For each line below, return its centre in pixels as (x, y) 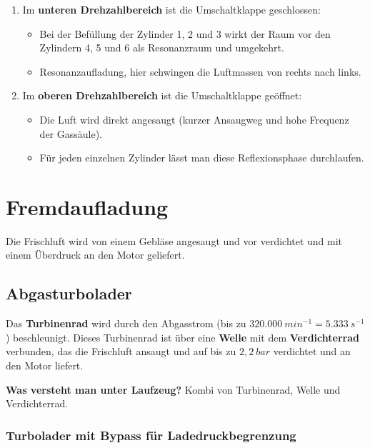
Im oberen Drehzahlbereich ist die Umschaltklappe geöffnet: (162, 95)
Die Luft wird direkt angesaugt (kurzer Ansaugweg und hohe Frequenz (194, 119)
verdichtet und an (312, 351)
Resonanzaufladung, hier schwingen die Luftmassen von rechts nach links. (200, 71)
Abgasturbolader (69, 293)
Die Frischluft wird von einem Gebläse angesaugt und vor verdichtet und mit (174, 240)
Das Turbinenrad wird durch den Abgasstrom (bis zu (126, 323)
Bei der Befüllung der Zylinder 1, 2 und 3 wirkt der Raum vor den (185, 33)
